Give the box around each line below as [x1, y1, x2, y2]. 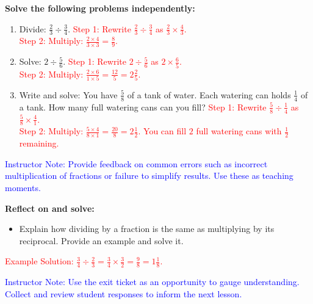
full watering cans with [196, 125, 282, 137]
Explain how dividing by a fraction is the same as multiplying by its [19, 222, 275, 235]
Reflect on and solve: [5, 201, 95, 214]
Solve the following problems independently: [5, 2, 195, 14]
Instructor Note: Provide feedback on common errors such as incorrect [5, 157, 268, 170]
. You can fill [138, 125, 187, 137]
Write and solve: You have [19, 88, 118, 101]
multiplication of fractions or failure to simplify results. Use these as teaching [5, 169, 293, 182]
